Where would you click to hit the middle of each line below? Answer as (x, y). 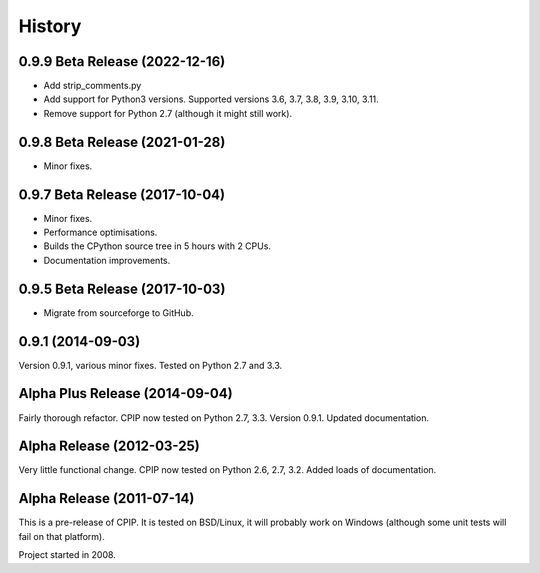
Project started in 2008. (67, 555)
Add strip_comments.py (92, 86)
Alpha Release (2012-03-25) (109, 446)
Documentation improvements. (107, 260)
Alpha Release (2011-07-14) (106, 498)
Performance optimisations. (100, 232)
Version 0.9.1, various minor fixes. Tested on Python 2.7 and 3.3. (150, 365)
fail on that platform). (61, 536)
